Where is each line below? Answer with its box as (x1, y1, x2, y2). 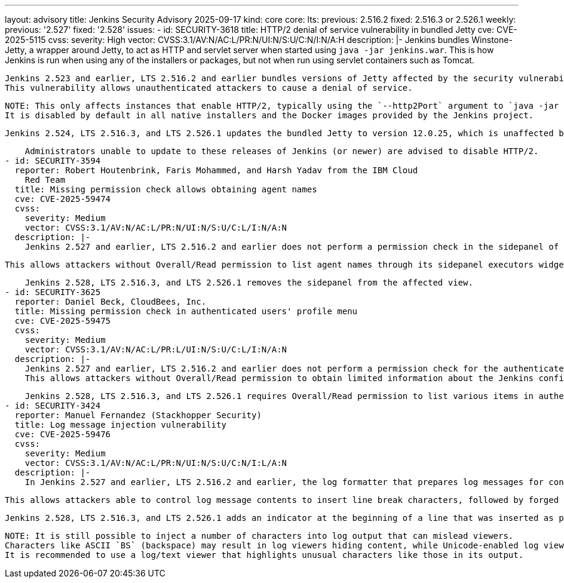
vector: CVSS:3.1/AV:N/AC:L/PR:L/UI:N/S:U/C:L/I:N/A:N (24, 345, 287, 354)
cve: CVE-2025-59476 (14, 429, 111, 439)
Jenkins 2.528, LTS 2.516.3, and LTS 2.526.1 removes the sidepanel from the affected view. (24, 278, 473, 287)
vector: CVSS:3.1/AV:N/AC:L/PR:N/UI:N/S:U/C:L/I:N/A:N (24, 223, 287, 232)
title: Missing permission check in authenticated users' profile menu (14, 306, 358, 316)
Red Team (24, 175, 66, 185)
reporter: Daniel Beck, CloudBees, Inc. (14, 297, 207, 306)
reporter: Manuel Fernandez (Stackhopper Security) (14, 410, 262, 420)
